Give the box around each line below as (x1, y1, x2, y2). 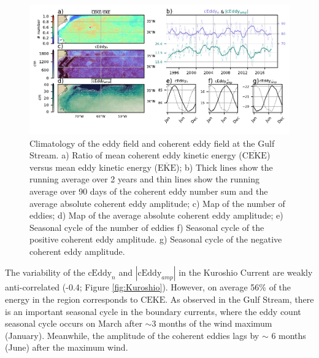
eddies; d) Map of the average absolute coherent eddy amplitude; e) (29, 209, 283, 222)
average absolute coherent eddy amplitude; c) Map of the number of (29, 197, 285, 209)
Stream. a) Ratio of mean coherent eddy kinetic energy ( (29, 149, 242, 161)
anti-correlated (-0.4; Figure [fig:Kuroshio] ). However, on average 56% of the (5, 281, 291, 294)
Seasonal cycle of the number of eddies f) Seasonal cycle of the (29, 220, 264, 233)
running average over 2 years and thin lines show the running (29, 173, 259, 185)
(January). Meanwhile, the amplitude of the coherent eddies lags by (5, 329, 259, 341)
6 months (271, 329, 306, 341)
